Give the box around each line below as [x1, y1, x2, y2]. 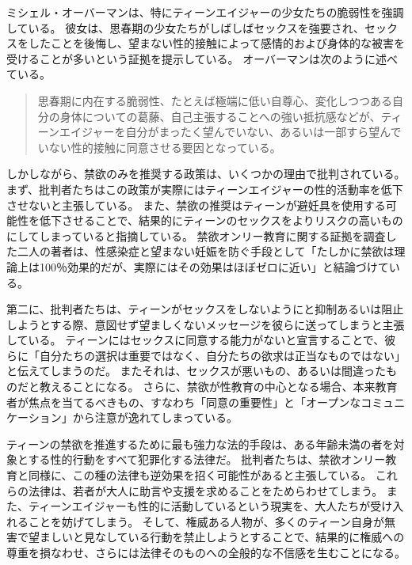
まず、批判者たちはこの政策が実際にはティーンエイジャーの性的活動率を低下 [6, 180, 403, 197]
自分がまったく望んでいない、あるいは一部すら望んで [125, 123, 402, 140]
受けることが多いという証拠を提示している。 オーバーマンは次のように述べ [6, 50, 399, 66]
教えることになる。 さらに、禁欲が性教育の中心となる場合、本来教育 [39, 378, 398, 395]
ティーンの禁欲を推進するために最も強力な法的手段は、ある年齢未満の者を [6, 435, 394, 452]
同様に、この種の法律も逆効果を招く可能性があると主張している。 [28, 467, 372, 483]
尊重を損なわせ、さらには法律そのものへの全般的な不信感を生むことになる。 [6, 544, 406, 560]
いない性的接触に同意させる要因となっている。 [37, 138, 281, 155]
